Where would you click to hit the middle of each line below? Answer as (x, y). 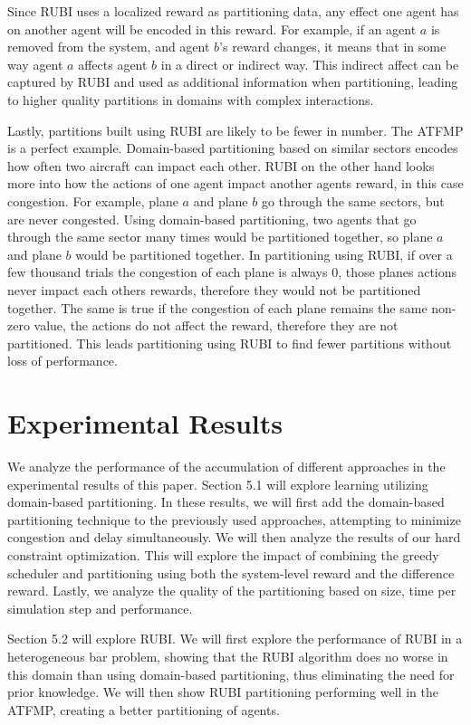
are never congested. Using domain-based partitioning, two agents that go (212, 219)
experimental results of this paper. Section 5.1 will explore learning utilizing (218, 484)
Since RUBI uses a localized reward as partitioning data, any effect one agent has (233, 11)
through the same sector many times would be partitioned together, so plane (220, 237)
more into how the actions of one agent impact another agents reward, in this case (235, 183)
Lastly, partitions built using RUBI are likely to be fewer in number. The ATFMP (235, 130)
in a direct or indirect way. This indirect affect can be (310, 64)
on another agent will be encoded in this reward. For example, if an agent (212, 29)
